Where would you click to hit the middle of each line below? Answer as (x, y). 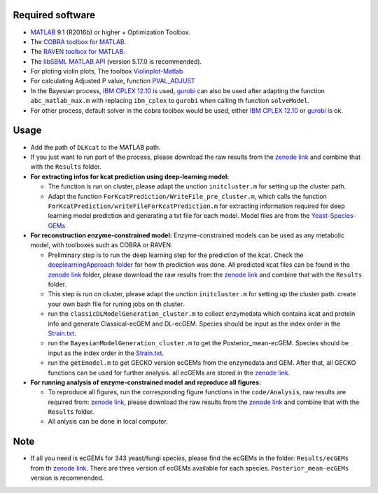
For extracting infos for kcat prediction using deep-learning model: (130, 176)
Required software (54, 15)
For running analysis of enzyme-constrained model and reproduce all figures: (146, 382)
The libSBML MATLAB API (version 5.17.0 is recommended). (116, 61)
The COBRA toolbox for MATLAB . (78, 41)
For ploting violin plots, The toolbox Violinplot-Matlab (107, 71)
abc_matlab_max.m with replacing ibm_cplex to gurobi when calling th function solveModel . (170, 101)
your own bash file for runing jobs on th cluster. (116, 304)
